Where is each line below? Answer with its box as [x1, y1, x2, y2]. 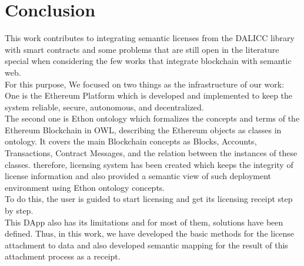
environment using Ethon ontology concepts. [5, 181, 165, 193]
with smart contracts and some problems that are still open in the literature [5, 43, 279, 55]
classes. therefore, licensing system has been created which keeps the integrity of [5, 158, 293, 170]
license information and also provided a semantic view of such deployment [5, 170, 272, 182]
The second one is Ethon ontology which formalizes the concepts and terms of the [5, 112, 300, 124]
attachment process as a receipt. [5, 250, 121, 262]
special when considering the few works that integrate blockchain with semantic [5, 55, 292, 67]
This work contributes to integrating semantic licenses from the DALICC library [5, 32, 295, 44]
